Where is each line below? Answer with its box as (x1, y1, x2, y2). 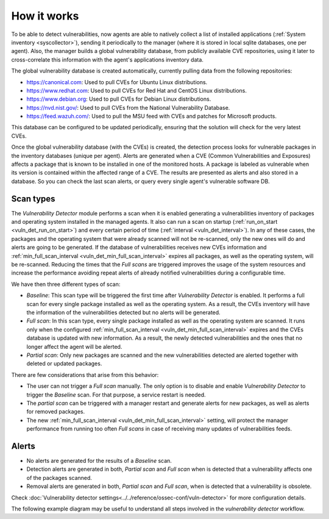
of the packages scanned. (26, 474, 93, 481)
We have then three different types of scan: (11, 281, 121, 288)
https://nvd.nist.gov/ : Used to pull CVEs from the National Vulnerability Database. (26, 104, 230, 111)
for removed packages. (26, 408, 85, 415)
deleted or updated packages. (26, 360, 102, 367)
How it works (11, 9, 79, 23)
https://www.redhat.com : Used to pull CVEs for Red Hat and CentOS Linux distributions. (26, 87, 247, 94)
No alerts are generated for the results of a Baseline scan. (26, 457, 172, 464)
